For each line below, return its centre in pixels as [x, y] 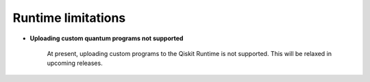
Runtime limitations [69, 18]
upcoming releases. [75, 63]
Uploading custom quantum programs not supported [107, 38]
